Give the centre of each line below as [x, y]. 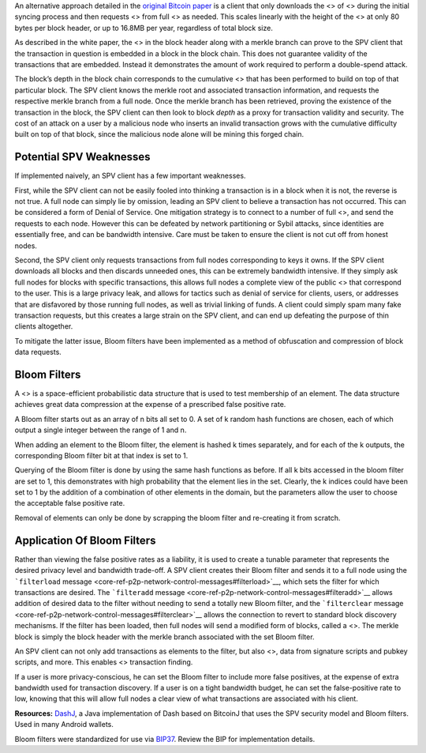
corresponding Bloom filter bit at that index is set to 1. [101, 455]
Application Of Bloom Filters [85, 540]
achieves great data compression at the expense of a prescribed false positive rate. [150, 405]
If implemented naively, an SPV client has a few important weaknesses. [130, 176]
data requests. [38, 352]
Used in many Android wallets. [64, 725]
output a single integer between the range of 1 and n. [101, 430]
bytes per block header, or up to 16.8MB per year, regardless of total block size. [144, 28]
